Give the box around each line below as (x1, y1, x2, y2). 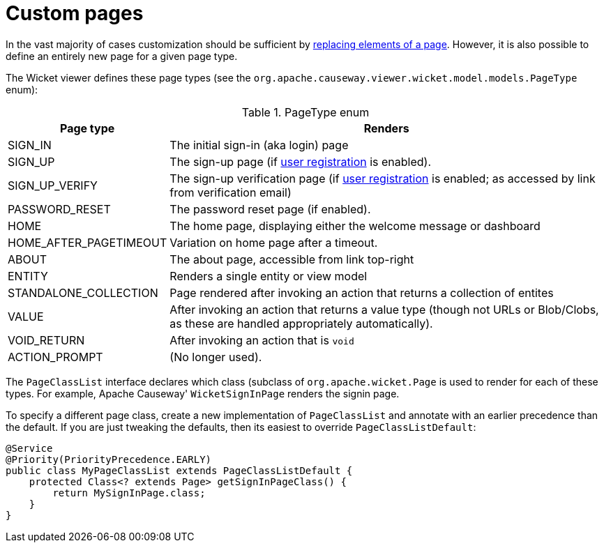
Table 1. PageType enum (241, 105, 370, 119)
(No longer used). (169, 349, 262, 364)
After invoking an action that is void (169, 333, 354, 347)
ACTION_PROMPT (8, 349, 103, 364)
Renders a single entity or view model (169, 268, 368, 283)
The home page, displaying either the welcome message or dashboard (169, 218, 541, 233)
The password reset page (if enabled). (169, 201, 371, 216)
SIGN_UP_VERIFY (8, 178, 98, 192)
